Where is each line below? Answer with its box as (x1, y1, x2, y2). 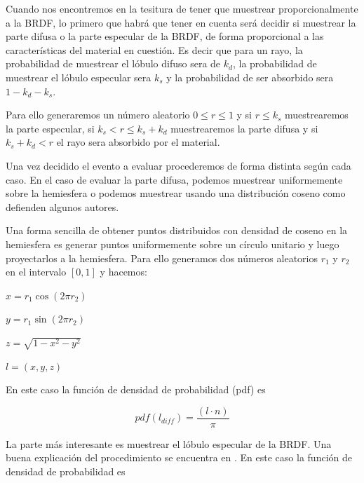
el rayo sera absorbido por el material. (56, 135, 220, 149)
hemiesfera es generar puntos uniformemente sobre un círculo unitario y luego (6, 236, 339, 251)
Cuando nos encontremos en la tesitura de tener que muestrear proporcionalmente (6, 1, 358, 15)
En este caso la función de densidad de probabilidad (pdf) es (6, 382, 266, 397)
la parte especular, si (6, 121, 95, 135)
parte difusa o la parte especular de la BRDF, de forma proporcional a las (6, 29, 324, 43)
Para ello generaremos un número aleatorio (6, 107, 190, 122)
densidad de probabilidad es (6, 464, 126, 479)
